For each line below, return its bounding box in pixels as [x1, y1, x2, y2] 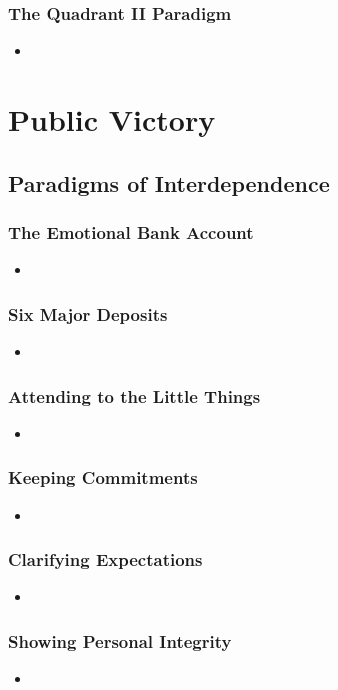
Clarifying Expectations [8, 547, 203, 572]
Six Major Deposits [8, 301, 168, 326]
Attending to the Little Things [8, 383, 261, 408]
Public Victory [8, 99, 216, 139]
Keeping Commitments [8, 465, 198, 490]
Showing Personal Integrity [8, 628, 232, 653]
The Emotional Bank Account [8, 219, 254, 244]
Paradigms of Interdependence [8, 167, 330, 198]
